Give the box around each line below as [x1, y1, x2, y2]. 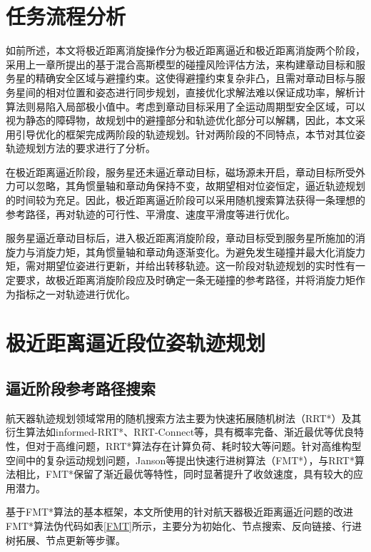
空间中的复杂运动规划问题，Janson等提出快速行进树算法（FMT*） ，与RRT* [6, 452, 355, 467]
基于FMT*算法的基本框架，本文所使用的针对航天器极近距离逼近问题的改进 [6, 504, 354, 519]
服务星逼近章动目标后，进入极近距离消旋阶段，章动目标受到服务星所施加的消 [6, 230, 365, 245]
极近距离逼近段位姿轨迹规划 [6, 328, 266, 357]
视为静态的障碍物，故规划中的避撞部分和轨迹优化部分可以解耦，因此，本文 [6, 113, 355, 128]
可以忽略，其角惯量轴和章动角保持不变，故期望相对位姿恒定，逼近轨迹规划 [15, 178, 365, 193]
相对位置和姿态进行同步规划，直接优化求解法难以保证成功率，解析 [45, 84, 355, 99]
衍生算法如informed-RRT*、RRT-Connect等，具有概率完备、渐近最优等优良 [6, 424, 355, 439]
